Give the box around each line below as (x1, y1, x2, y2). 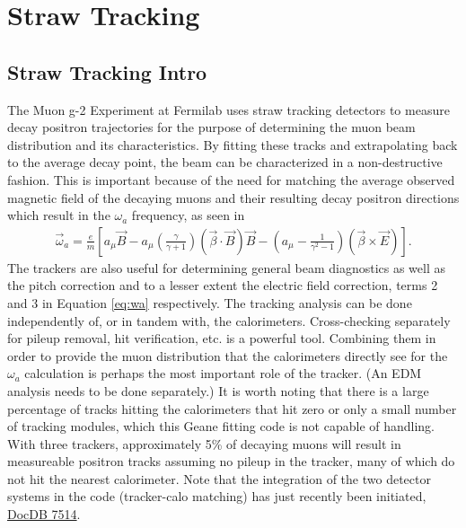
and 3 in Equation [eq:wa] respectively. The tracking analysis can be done (7, 293, 412, 312)
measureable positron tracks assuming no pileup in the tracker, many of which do (7, 452, 455, 471)
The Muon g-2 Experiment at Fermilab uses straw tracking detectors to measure (7, 100, 450, 119)
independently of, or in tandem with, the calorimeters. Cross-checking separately (7, 311, 451, 330)
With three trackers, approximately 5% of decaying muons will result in (7, 434, 401, 453)
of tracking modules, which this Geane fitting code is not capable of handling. (7, 417, 435, 436)
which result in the (7, 206, 110, 224)
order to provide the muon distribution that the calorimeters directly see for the (7, 346, 448, 365)
